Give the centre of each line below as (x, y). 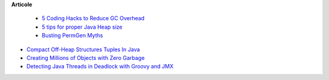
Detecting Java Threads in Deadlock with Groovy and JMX (100, 67)
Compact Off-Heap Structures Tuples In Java (83, 49)
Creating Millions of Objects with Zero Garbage (86, 57)
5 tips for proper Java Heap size (82, 27)
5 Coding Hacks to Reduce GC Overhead (93, 18)
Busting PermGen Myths (73, 35)
